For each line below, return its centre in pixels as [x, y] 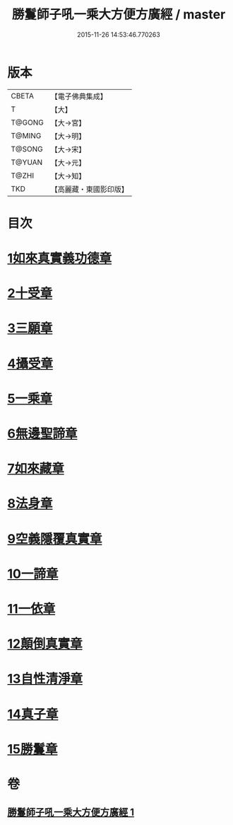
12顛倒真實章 [45, 644]
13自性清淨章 [45, 679]
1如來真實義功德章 [60, 258]
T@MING [26, 135]
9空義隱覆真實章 [55, 539]
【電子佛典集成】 [79, 96]
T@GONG [27, 123]
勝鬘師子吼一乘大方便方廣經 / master [119, 15]
